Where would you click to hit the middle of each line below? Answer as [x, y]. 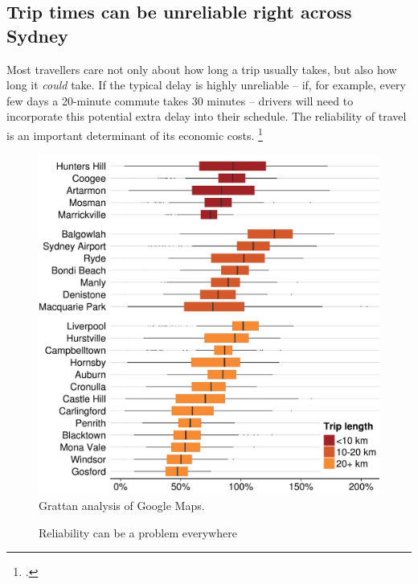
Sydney [37, 35]
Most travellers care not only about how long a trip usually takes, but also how [202, 69]
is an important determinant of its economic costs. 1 [135, 134]
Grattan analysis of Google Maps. [122, 506]
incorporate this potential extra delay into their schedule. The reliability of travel [207, 116]
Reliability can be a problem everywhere [138, 532]
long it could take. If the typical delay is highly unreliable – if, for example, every [206, 85]
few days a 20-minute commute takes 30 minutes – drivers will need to [180, 100]
